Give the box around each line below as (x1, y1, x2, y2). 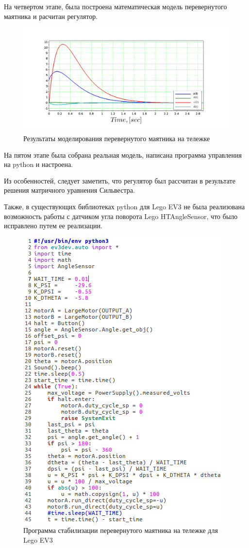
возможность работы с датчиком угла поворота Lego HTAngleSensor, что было (4, 211, 238, 221)
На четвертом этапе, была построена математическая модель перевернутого (4, 1, 227, 11)
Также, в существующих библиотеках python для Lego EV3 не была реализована (4, 201, 245, 211)
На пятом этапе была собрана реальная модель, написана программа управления (4, 149, 242, 160)
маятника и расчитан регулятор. (4, 11, 98, 21)
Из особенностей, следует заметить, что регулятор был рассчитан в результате (4, 175, 235, 185)
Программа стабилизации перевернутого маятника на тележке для (23, 525, 218, 535)
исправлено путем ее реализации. (4, 220, 102, 231)
